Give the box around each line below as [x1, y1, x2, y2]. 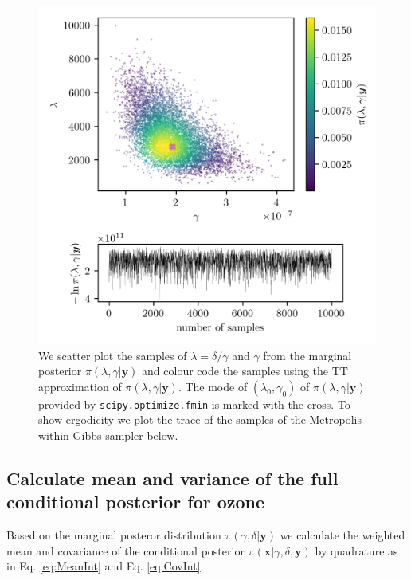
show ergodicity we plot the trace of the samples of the [38, 411, 306, 428]
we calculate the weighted [280, 527, 405, 543]
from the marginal [263, 347, 352, 363]
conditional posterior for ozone [6, 489, 265, 514]
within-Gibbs [38, 427, 102, 444]
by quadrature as [315, 542, 398, 558]
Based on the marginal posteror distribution [6, 527, 221, 543]
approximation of [38, 378, 122, 394]
